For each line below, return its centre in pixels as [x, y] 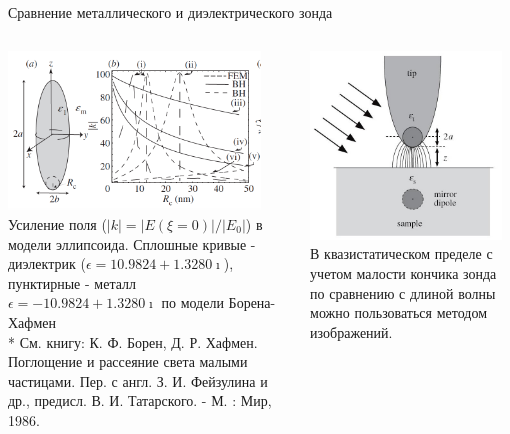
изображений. [351, 331]
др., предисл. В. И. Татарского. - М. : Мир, [140, 400]
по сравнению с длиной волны [403, 292]
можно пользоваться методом [398, 312]
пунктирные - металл [72, 282]
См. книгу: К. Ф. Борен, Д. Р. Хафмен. [138, 341]
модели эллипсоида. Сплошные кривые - [132, 243]
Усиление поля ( [57, 224]
